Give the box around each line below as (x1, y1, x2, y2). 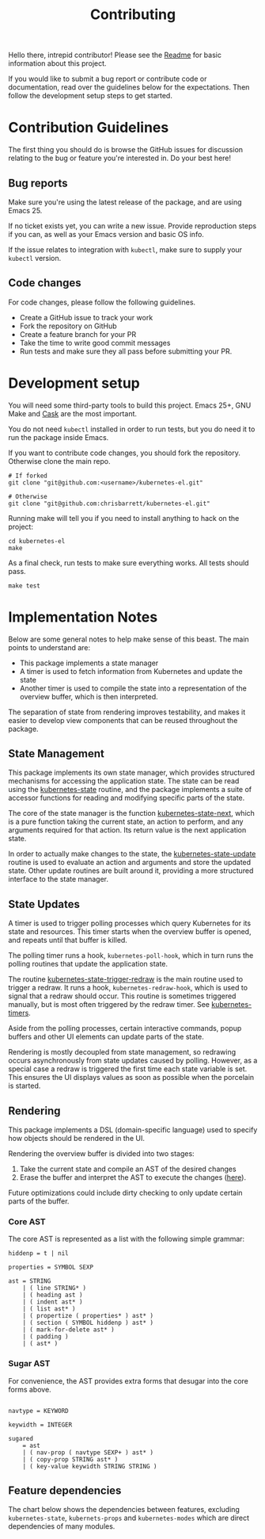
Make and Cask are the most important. (8, 408, 137, 418)
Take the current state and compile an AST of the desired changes (19, 1164, 237, 1174)
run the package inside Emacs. (8, 432, 109, 442)
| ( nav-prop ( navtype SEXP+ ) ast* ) (22, 1449, 154, 1457)
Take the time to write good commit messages (19, 338, 171, 347)
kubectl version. (8, 253, 62, 262)
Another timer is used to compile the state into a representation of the (19, 683, 247, 693)
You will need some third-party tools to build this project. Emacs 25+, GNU (8, 400, 252, 410)
